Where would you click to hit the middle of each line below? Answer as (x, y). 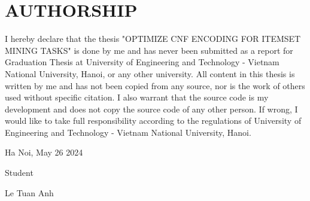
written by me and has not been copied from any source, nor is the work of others (155, 85)
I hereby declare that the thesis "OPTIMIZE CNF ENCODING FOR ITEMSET (153, 39)
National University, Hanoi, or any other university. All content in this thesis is (150, 73)
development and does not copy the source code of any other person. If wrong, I (151, 109)
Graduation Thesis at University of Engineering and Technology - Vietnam (142, 62)
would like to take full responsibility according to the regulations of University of (153, 121)
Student (19, 173)
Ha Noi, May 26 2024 (44, 152)
